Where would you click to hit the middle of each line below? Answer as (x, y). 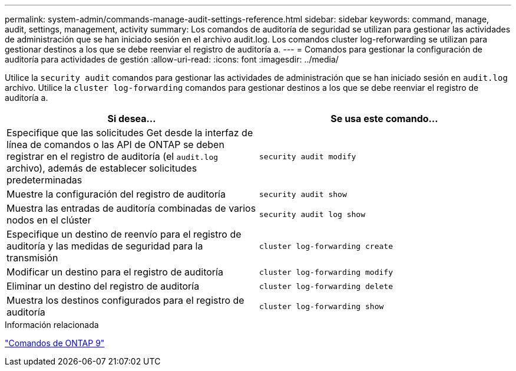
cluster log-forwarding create (326, 246)
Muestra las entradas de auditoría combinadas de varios (131, 208)
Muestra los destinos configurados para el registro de (125, 300)
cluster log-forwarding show (322, 306)
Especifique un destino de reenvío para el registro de (124, 234)
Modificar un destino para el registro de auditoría (115, 272)
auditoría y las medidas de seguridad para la (105, 246)
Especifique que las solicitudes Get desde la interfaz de (130, 133)
